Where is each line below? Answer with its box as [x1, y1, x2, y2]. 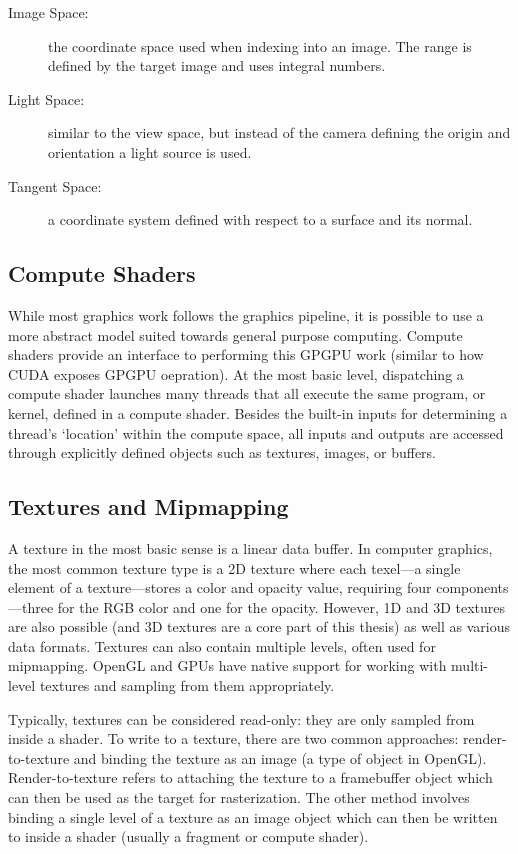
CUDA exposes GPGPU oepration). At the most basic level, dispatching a [8, 363, 464, 384]
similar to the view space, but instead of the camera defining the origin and [48, 122, 511, 143]
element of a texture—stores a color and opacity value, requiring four [8, 577, 432, 598]
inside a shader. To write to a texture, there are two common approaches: [8, 728, 459, 749]
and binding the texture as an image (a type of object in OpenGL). [73, 747, 487, 768]
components [436, 577, 509, 598]
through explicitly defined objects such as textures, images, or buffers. [8, 442, 437, 463]
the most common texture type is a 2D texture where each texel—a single [8, 557, 461, 578]
